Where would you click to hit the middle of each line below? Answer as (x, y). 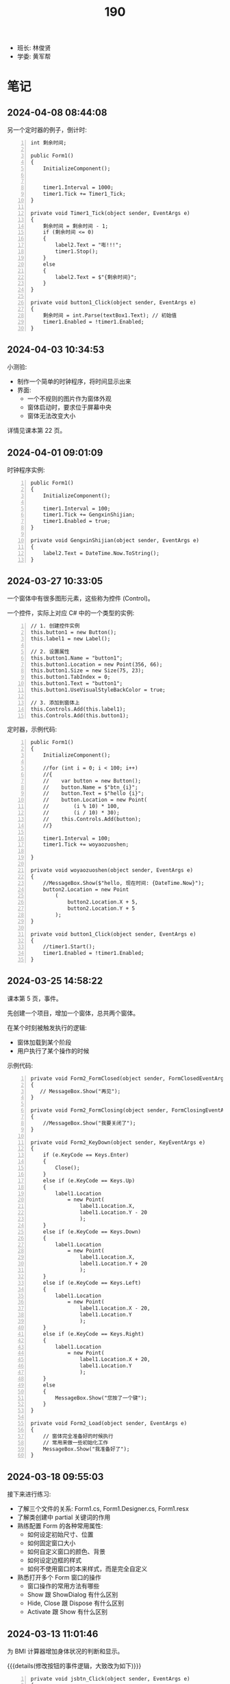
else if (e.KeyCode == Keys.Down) (92, 1232)
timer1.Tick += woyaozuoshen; (86, 845)
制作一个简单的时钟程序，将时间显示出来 (74, 381)
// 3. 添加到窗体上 (55, 703)
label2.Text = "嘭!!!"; (88, 245)
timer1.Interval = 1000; (78, 188)
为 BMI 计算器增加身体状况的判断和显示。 (65, 1651)
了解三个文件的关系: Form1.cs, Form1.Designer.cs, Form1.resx (103, 1509)
